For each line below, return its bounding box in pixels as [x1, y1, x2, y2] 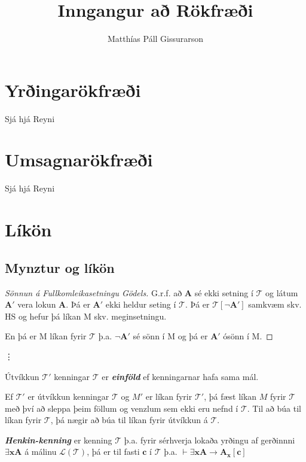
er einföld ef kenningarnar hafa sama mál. [102, 370, 259, 382]
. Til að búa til [247, 402, 301, 414]
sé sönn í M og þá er [133, 330, 208, 342]
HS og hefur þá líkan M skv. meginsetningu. [5, 309, 167, 322]
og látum [265, 286, 298, 299]
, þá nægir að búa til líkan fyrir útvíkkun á [50, 414, 208, 426]
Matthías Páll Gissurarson [107, 32, 204, 45]
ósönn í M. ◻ [223, 330, 273, 342]
